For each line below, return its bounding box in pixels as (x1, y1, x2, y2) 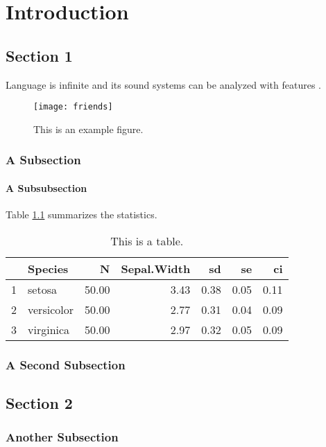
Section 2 (6, 392, 73, 413)
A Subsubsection (6, 180, 87, 195)
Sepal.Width (121, 260, 191, 277)
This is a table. (110, 232, 184, 249)
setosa (28, 281, 57, 297)
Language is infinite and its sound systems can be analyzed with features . (6, 77, 322, 91)
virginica (28, 321, 70, 338)
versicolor (28, 301, 74, 317)
